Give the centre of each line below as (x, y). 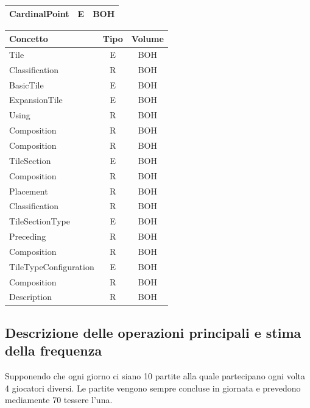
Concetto (29, 39)
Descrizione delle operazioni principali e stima (153, 332)
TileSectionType (40, 221)
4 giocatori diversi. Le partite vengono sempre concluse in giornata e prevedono (153, 388)
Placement (29, 191)
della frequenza (54, 350)
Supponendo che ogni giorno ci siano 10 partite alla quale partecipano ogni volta (155, 376)
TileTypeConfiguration (52, 266)
